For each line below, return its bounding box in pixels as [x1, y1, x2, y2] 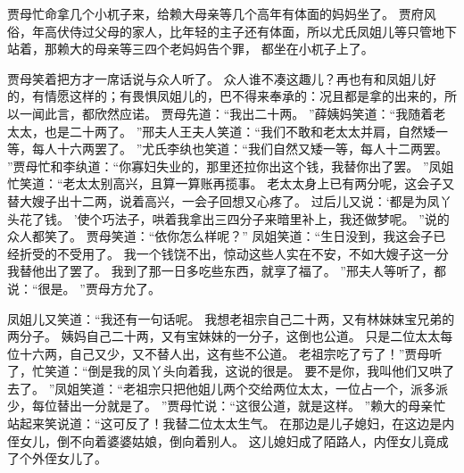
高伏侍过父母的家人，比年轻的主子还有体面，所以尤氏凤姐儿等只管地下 [44, 21, 457, 40]
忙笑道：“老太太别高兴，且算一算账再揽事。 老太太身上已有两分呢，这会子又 [7, 174, 455, 193]
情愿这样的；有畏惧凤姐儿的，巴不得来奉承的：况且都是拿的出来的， [44, 87, 444, 105]
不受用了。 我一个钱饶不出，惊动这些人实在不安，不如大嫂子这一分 [56, 244, 449, 262]
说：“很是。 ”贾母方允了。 [7, 278, 161, 297]
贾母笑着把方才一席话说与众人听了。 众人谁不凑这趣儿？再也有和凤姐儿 [7, 69, 424, 87]
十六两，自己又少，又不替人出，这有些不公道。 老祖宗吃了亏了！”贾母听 [19, 344, 443, 362]
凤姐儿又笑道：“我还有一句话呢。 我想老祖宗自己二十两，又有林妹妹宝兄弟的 [7, 309, 455, 328]
